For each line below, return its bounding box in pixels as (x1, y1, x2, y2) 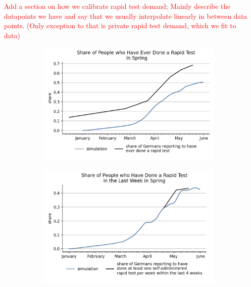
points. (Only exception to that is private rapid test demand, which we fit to (4, 20, 236, 31)
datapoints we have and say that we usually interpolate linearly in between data (4, 10, 248, 21)
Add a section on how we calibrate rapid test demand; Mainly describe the (4, 1, 231, 11)
